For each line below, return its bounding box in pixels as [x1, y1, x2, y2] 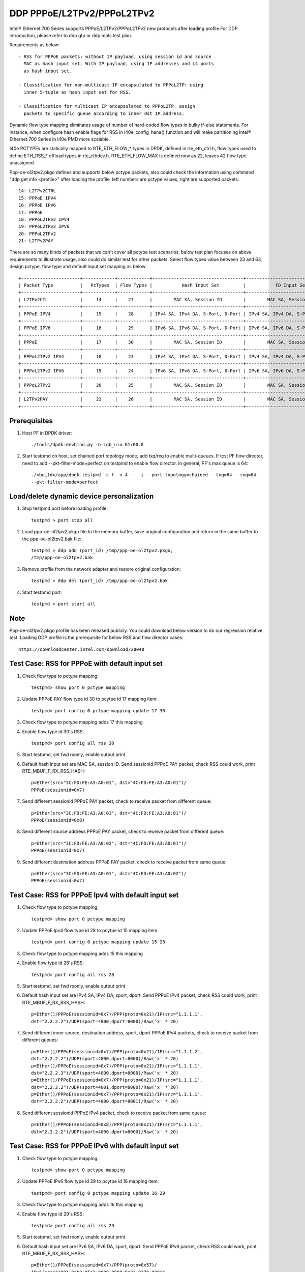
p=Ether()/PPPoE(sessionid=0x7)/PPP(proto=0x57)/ [31, 1262, 158, 1268]
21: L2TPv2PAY [18, 238, 53, 244]
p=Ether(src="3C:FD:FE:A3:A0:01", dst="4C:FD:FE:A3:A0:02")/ [31, 871, 187, 876]
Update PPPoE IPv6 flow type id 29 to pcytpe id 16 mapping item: [22, 1178, 159, 1184]
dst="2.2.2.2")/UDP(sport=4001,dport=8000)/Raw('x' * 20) [31, 1084, 179, 1090]
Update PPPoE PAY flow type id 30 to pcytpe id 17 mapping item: [22, 696, 158, 702]
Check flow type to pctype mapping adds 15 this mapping [22, 950, 143, 957]
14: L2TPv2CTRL [18, 188, 56, 194]
